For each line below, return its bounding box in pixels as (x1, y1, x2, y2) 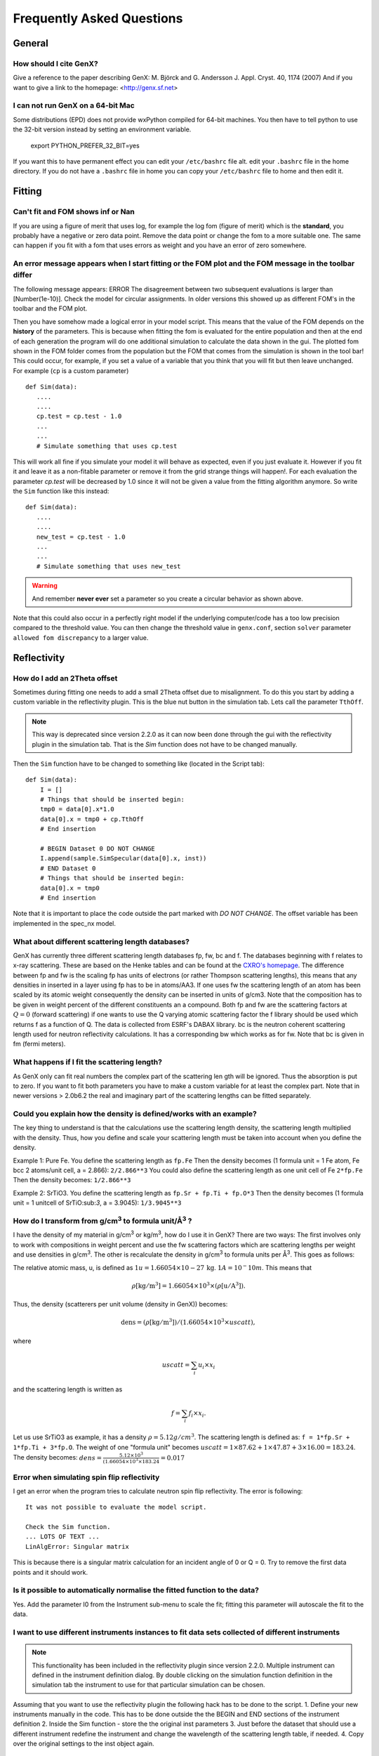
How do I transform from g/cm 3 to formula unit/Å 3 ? (13, 1214, 192, 1226)
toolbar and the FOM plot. (13, 304, 88, 313)
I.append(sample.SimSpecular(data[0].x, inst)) (39, 854, 207, 863)
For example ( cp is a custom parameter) (13, 366, 129, 375)
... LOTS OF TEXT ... (25, 1533, 100, 1541)
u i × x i (197, 1361, 215, 1370)
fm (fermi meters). (13, 1040, 66, 1048)
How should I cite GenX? (13, 58, 98, 68)
